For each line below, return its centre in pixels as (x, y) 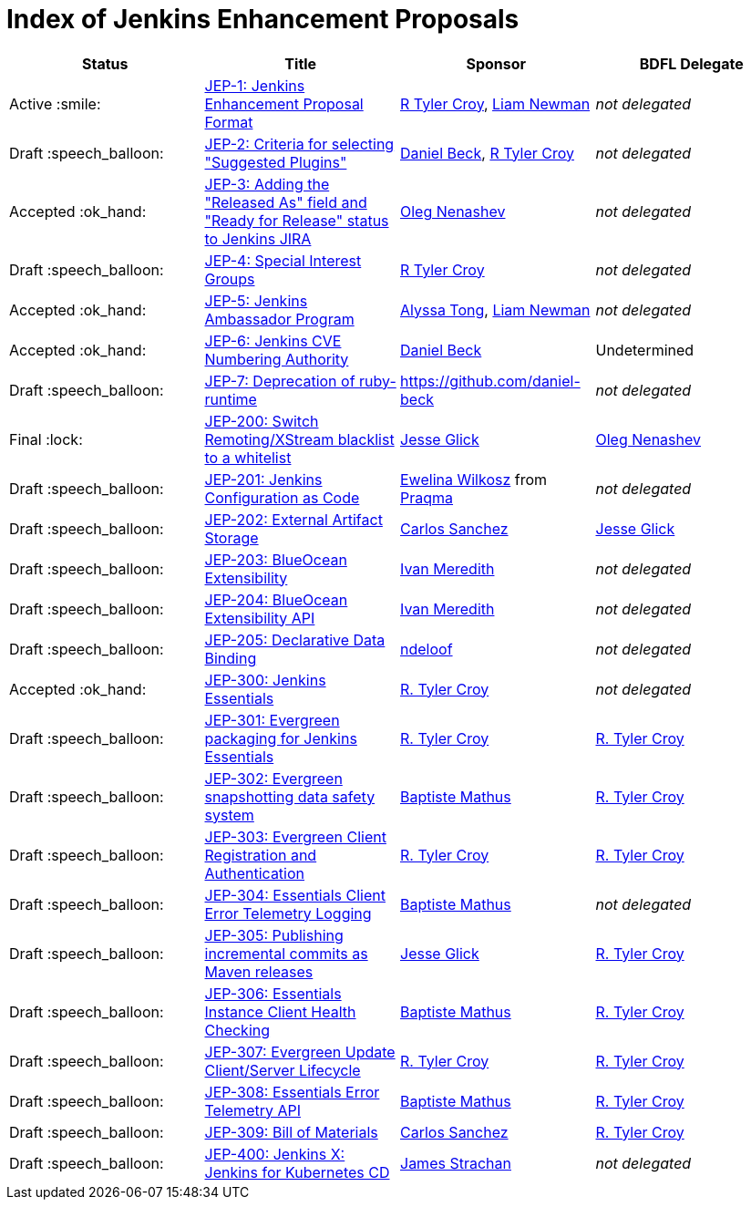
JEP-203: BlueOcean (276, 559)
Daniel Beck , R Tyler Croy (488, 153)
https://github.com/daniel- (490, 381)
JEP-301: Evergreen (272, 720)
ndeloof (427, 649)
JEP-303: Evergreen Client (295, 836)
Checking (237, 1030)
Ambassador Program (279, 319)
